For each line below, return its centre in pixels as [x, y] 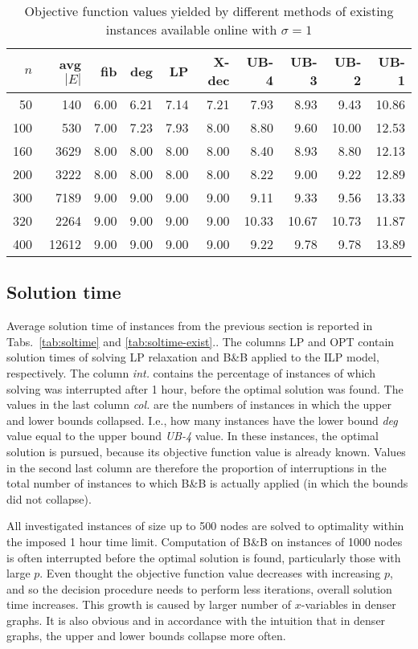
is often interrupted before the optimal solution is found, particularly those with [204, 557]
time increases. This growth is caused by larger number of [149, 604]
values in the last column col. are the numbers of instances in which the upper [199, 404]
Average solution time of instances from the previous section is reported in [190, 326]
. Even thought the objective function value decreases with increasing [210, 573]
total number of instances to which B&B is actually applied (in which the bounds [207, 483]
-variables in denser [348, 604]
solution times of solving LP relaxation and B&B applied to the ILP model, [193, 357]
